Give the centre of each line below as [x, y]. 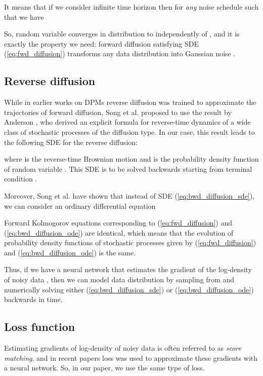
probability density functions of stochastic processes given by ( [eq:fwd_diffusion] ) [130, 242]
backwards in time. [33, 299]
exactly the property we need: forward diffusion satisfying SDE [102, 43]
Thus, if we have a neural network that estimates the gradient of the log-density [128, 269]
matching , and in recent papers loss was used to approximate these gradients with [131, 358]
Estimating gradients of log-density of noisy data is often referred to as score [123, 348]
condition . [21, 179]
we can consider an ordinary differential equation [80, 205]
